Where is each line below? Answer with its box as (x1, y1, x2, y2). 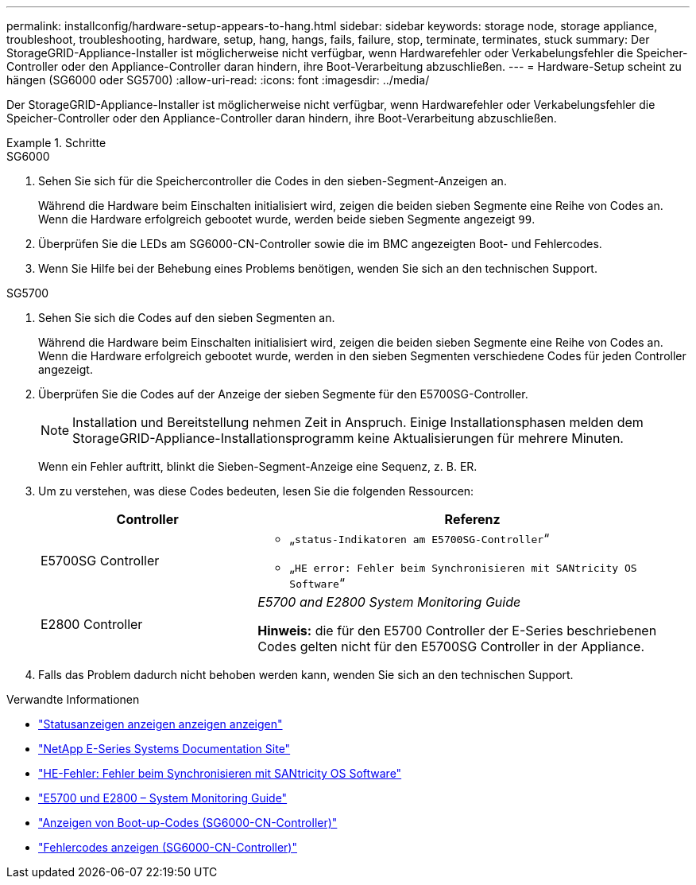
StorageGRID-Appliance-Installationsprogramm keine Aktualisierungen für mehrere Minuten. (72, 430, 624, 446)
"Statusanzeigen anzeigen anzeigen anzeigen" (38, 717, 283, 731)
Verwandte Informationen (6, 693, 140, 706)
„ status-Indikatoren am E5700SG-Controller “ (289, 530, 550, 546)
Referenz (444, 511, 501, 527)
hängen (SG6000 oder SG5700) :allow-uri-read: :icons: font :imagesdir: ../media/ (6, 73, 430, 87)
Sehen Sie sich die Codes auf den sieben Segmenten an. (38, 311, 335, 324)
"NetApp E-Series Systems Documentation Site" (38, 742, 291, 755)
